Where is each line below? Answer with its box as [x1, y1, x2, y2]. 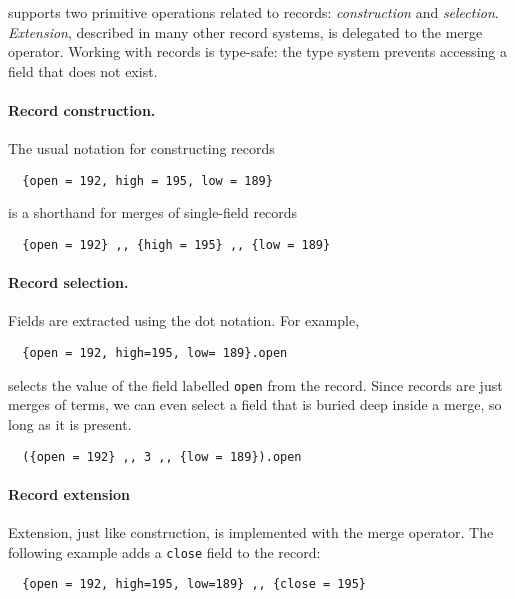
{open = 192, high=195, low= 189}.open [22, 346, 288, 361]
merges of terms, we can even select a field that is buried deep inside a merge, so [8, 394, 502, 415]
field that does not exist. [8, 60, 158, 81]
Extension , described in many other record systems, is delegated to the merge [8, 21, 483, 42]
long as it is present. [8, 413, 132, 434]
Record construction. [8, 99, 156, 120]
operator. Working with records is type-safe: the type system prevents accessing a [8, 41, 507, 62]
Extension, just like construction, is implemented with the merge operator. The [8, 522, 494, 543]
